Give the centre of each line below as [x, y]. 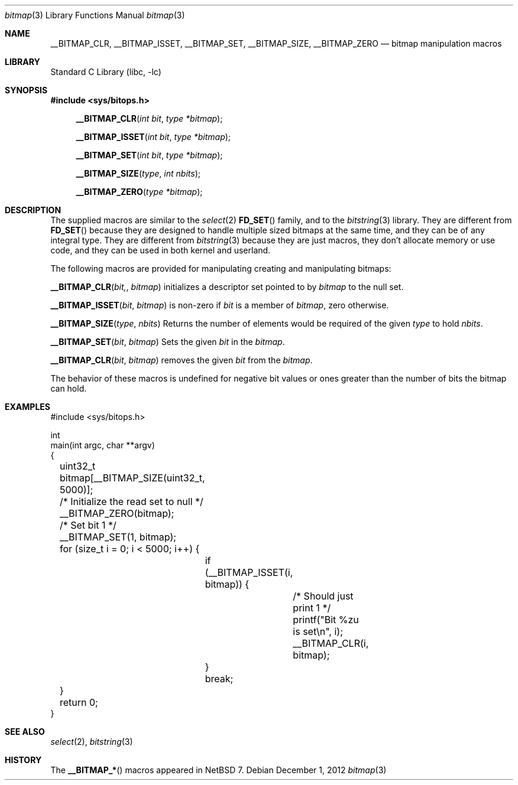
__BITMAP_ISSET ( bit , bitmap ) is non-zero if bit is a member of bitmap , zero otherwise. [220, 305]
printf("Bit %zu [326, 620]
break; [219, 679]
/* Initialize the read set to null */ [131, 501]
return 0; [79, 702]
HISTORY [23, 760]
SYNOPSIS [26, 90]
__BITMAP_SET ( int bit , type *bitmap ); [149, 155]
